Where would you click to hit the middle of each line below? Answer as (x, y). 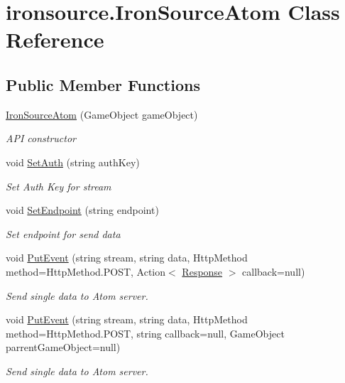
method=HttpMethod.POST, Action (86, 271)
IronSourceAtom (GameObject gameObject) (102, 114)
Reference (55, 39)
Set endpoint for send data (63, 233)
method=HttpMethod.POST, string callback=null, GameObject (145, 333)
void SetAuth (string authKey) (73, 162)
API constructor (41, 138)
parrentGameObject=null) (63, 347)
